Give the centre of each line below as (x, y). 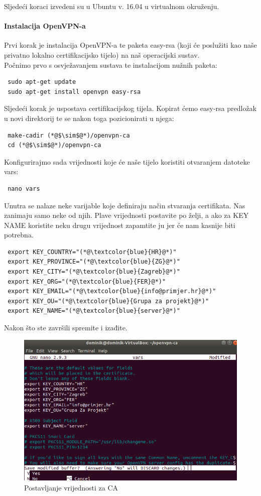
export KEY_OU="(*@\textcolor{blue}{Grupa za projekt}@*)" (108, 301)
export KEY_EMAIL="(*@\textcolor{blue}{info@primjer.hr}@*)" (112, 291)
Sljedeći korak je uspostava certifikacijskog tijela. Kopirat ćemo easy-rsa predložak (130, 108)
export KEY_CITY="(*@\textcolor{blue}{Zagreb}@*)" (94, 272)
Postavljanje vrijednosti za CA (71, 487)
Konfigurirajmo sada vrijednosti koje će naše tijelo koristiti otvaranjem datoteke (127, 161)
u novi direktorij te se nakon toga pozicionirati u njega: (89, 118)
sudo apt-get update (42, 82)
